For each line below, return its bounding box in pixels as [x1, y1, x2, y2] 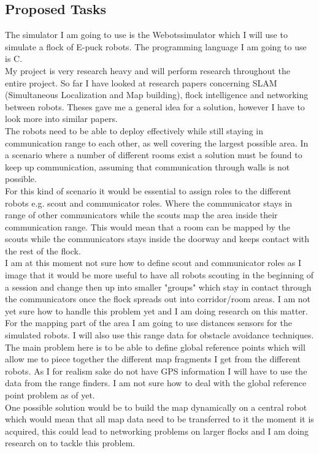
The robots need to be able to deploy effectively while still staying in [5, 124, 264, 137]
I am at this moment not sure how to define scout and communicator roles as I [5, 256, 302, 269]
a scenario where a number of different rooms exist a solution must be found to [5, 148, 302, 161]
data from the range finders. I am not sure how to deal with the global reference [5, 376, 307, 389]
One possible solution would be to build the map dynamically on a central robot [5, 400, 307, 413]
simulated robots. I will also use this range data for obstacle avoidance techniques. [5, 329, 314, 341]
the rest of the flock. [5, 244, 81, 257]
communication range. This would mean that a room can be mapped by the [5, 220, 290, 233]
